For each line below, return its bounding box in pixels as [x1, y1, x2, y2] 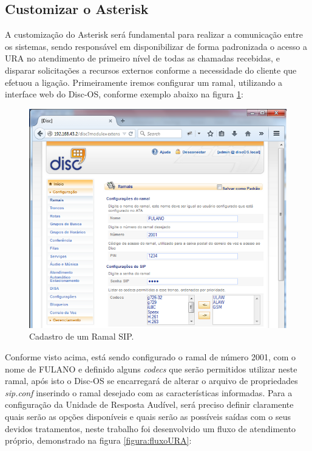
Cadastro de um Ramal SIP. [29, 330, 134, 343]
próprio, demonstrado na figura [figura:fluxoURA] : [5, 434, 192, 447]
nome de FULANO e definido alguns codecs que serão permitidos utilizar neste [5, 362, 297, 375]
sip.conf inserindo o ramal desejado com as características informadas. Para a [5, 386, 293, 399]
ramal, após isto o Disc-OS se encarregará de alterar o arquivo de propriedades [5, 374, 298, 387]
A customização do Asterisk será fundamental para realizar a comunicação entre [5, 28, 303, 41]
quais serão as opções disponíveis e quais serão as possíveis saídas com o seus [5, 410, 291, 423]
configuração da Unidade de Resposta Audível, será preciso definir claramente [5, 398, 294, 411]
